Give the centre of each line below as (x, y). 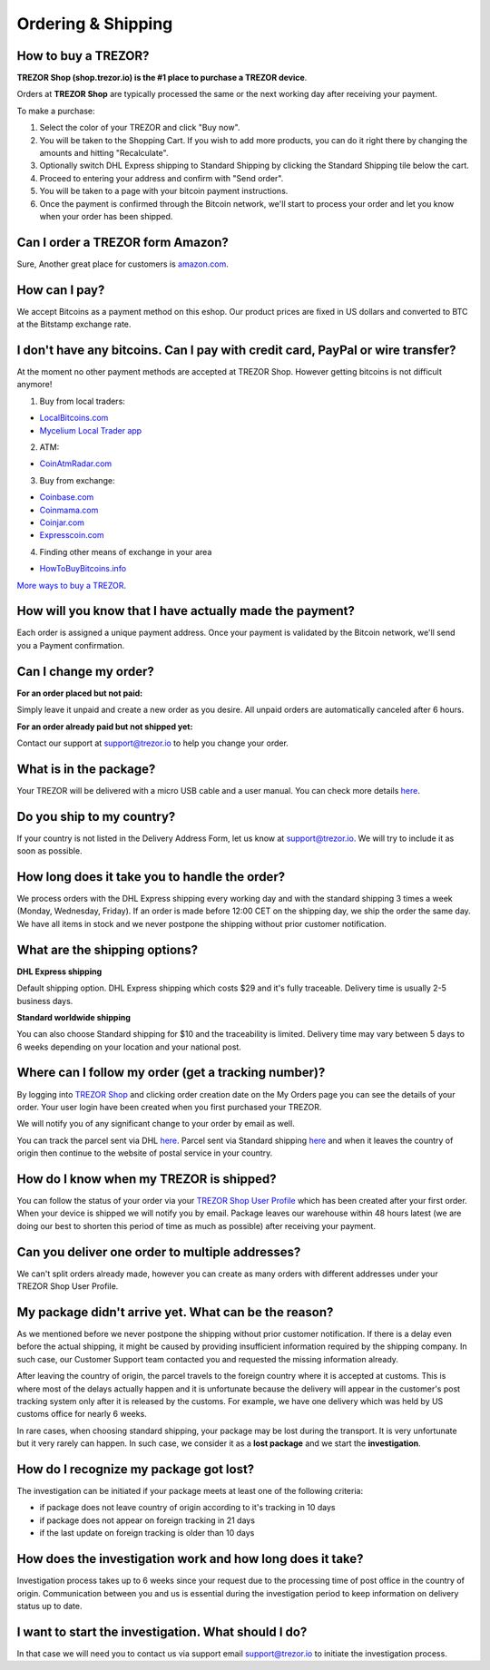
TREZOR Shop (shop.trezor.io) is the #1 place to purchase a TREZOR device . (162, 78)
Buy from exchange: (77, 480)
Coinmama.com (69, 510)
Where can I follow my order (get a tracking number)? (171, 1073)
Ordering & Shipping (95, 24)
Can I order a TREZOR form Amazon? (122, 242)
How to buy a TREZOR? (83, 56)
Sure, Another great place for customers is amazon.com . (122, 264)
